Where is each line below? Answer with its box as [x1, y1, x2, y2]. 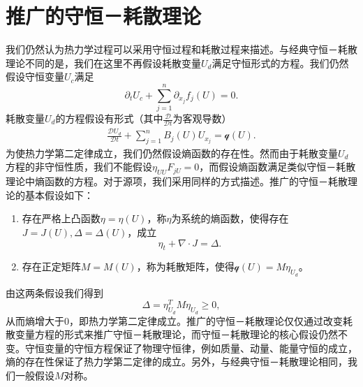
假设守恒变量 [6, 69, 64, 84]
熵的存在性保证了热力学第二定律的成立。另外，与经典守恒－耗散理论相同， [6, 354, 348, 369]
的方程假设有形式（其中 [55, 111, 163, 126]
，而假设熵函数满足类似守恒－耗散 [199, 159, 356, 174]
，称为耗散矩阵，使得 [136, 259, 235, 274]
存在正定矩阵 [22, 259, 81, 274]
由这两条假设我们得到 [6, 285, 103, 300]
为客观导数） [172, 111, 232, 126]
